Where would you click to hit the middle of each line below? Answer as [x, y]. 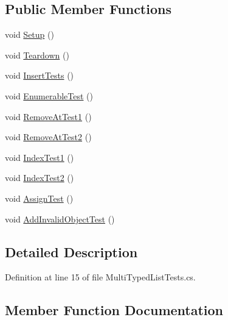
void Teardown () [37, 55]
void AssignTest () [39, 198]
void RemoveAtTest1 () [48, 116]
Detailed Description [71, 251]
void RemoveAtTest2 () [48, 137]
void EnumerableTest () [49, 95]
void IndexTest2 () [40, 178]
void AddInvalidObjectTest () [60, 219]
